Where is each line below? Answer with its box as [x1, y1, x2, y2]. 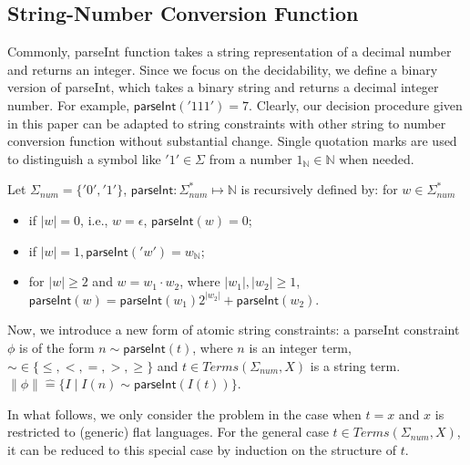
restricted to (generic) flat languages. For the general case [7, 422, 329, 441]
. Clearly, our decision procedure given [249, 95, 463, 114]
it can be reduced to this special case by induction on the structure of [7, 439, 397, 459]
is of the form [19, 337, 95, 356]
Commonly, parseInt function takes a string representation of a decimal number [7, 42, 452, 61]
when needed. [339, 149, 414, 168]
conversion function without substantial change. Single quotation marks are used [7, 131, 457, 150]
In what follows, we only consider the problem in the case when [7, 404, 362, 423]
